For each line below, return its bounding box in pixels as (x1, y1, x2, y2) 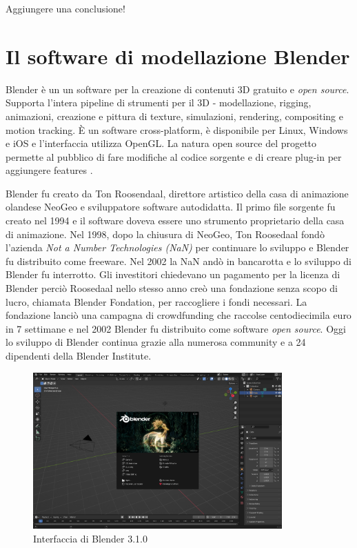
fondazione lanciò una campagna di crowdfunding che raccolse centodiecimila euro (6, 308, 351, 322)
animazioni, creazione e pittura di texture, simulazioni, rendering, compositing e (6, 108, 343, 123)
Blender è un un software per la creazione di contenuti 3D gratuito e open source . (6, 81, 349, 96)
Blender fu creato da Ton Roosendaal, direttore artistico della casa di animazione (6, 186, 349, 200)
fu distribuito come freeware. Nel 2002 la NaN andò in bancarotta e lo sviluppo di (6, 253, 351, 268)
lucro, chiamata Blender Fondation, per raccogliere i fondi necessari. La (6, 294, 307, 309)
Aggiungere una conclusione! (6, 1, 125, 15)
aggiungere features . (6, 163, 93, 177)
